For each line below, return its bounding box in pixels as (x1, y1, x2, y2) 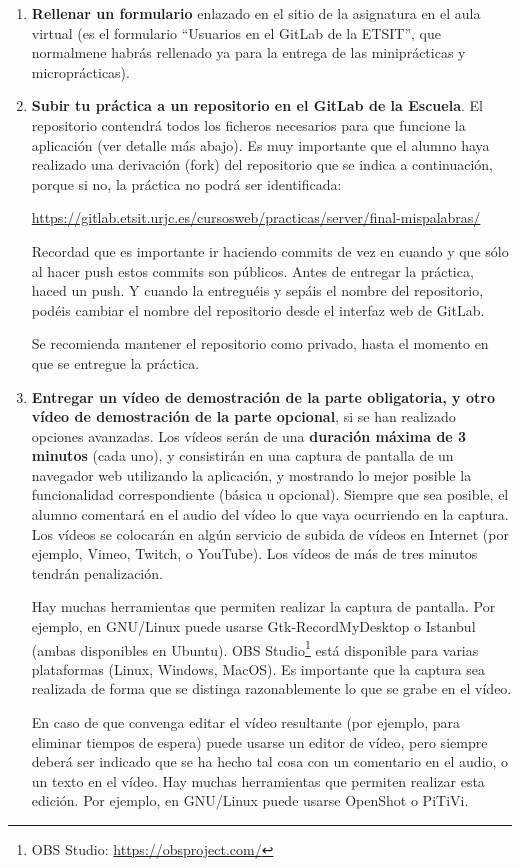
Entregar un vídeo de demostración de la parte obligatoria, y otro (31, 386, 495, 407)
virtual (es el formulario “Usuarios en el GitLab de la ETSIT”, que (31, 22, 442, 43)
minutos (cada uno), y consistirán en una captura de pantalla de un (31, 445, 454, 466)
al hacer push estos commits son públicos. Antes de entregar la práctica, (31, 260, 474, 281)
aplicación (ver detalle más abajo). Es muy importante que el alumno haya (31, 134, 490, 155)
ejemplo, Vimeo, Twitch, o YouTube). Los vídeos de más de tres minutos (31, 543, 478, 564)
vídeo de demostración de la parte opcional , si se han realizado (31, 406, 456, 427)
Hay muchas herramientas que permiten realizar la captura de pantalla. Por (31, 596, 496, 617)
